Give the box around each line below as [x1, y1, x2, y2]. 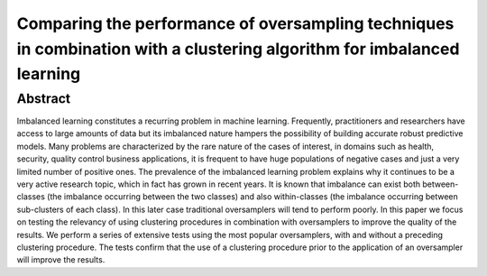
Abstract [16, 90, 71, 106]
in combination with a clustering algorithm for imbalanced [16, 39, 460, 59]
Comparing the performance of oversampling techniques [16, 14, 455, 33]
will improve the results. [16, 254, 106, 265]
